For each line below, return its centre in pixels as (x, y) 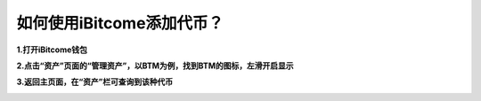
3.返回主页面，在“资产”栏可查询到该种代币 (95, 82)
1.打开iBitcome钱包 (52, 50)
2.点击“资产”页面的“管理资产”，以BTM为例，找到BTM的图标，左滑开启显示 (155, 66)
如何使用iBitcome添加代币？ (120, 23)
